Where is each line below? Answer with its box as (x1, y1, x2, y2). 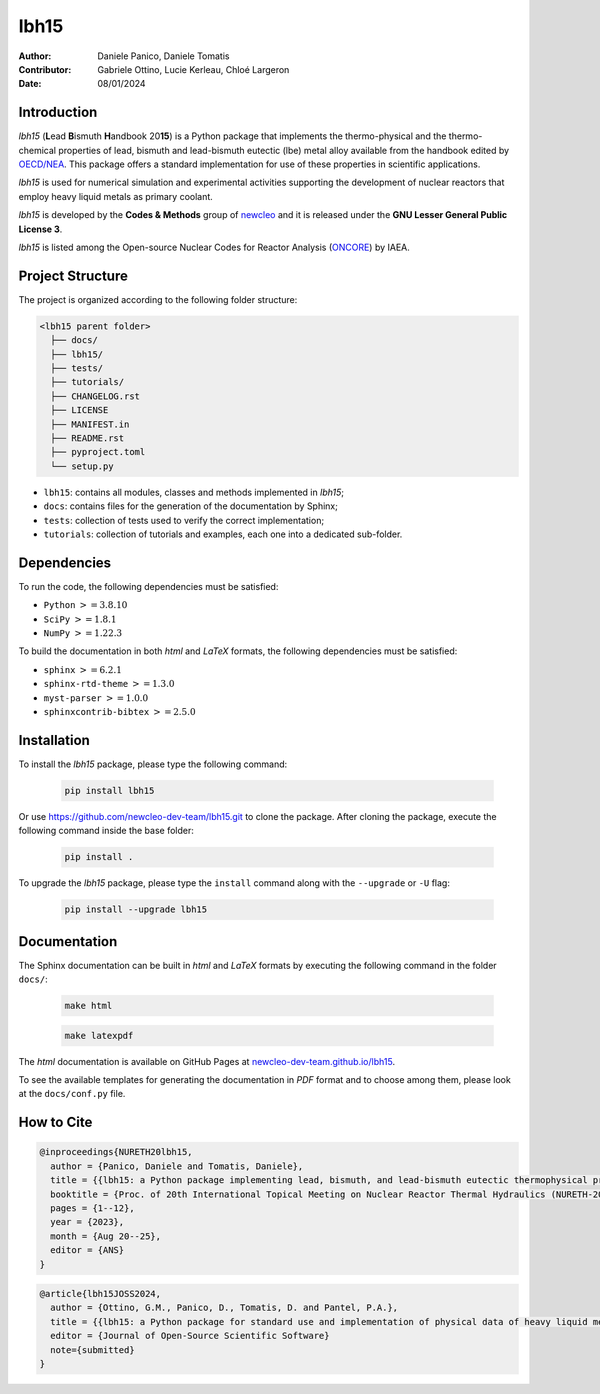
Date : (18, 78, 42, 90)
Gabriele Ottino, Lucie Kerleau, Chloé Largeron (97, 63, 290, 75)
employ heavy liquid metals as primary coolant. (18, 190, 214, 202)
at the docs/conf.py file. (18, 1088, 126, 1100)
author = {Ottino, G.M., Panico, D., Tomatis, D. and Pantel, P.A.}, (50, 1302, 399, 1314)
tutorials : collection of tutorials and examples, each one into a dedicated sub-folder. (43, 528, 403, 540)
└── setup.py (50, 460, 114, 472)
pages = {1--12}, (50, 1202, 135, 1214)
